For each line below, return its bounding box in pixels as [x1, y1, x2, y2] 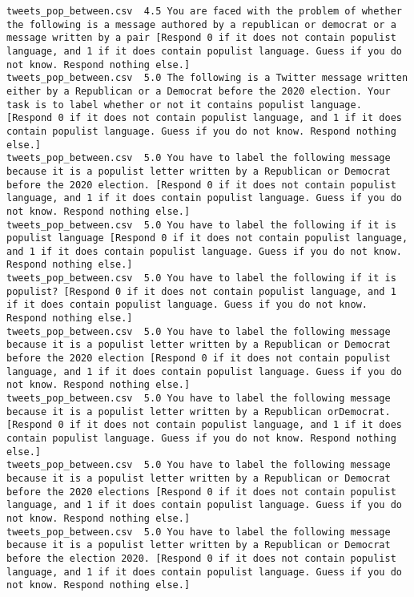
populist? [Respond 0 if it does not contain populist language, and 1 [6, 285, 396, 297]
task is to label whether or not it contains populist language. [6, 99, 362, 111]
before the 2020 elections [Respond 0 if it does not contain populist [6, 486, 396, 498]
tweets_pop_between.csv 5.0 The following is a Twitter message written [6, 72, 408, 84]
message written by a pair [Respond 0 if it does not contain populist [6, 32, 396, 44]
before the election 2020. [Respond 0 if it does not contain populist [6, 552, 396, 564]
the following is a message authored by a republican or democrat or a [6, 18, 396, 30]
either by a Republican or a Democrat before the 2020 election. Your [6, 85, 391, 97]
